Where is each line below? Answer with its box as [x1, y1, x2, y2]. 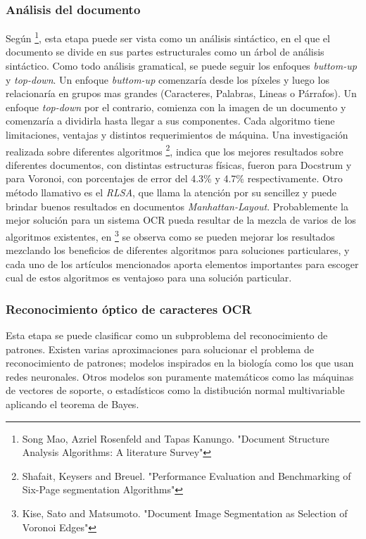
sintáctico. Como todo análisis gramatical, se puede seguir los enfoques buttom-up [6, 58, 357, 73]
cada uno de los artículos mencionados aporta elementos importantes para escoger [6, 256, 359, 271]
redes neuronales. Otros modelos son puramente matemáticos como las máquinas [6, 369, 354, 383]
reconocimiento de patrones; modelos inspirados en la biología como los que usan [6, 355, 354, 370]
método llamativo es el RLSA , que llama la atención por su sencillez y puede [6, 185, 336, 200]
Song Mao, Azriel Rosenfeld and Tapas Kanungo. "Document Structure [22, 431, 329, 445]
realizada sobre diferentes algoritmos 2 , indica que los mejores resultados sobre [6, 141, 343, 158]
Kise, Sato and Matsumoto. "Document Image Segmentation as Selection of [22, 506, 348, 521]
